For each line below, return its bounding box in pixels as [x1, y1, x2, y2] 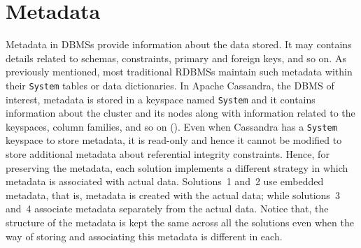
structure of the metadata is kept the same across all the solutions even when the [6, 215, 354, 230]
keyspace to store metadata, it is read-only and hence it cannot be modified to [6, 133, 342, 147]
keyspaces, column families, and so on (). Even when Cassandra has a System [6, 119, 337, 133]
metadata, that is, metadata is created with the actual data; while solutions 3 [6, 187, 340, 202]
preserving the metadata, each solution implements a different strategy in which [6, 160, 348, 175]
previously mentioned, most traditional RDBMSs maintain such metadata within [6, 64, 353, 79]
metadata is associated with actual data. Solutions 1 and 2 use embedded [6, 174, 324, 189]
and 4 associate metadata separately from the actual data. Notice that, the [6, 201, 329, 216]
